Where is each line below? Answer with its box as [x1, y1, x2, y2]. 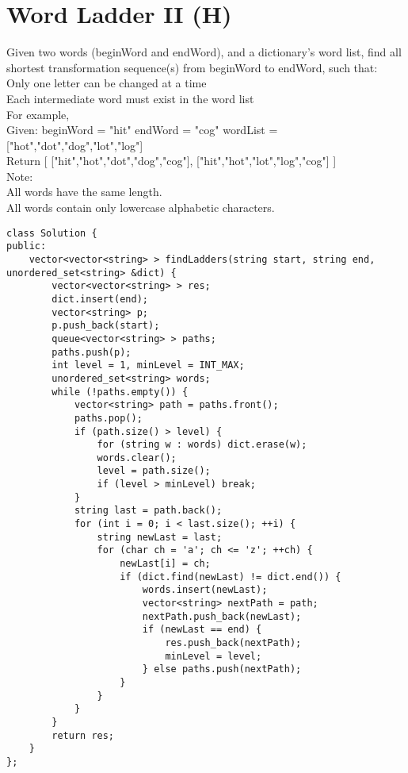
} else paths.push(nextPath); [142, 663, 302, 675]
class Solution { [6, 227, 97, 239]
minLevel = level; [165, 650, 262, 662]
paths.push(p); [51, 346, 132, 358]
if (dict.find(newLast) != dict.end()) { [120, 571, 341, 583]
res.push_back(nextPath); [165, 637, 302, 648]
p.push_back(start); [51, 320, 160, 332]
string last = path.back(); [74, 505, 223, 517]
